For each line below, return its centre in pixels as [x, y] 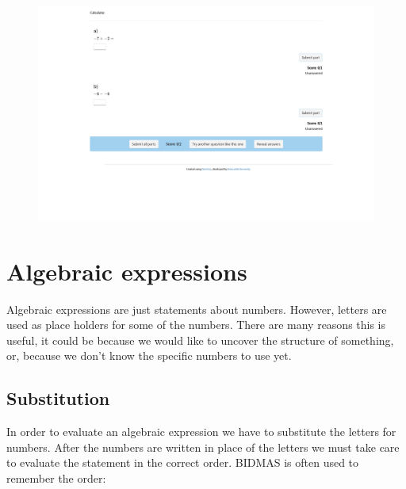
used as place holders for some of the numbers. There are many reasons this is [196, 325]
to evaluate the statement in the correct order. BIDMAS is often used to [183, 462]
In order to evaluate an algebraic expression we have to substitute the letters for [201, 432]
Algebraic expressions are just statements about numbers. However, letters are [197, 309]
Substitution [58, 398]
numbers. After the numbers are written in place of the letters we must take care [203, 447]
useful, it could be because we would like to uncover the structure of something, [200, 340]
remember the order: [56, 478]
